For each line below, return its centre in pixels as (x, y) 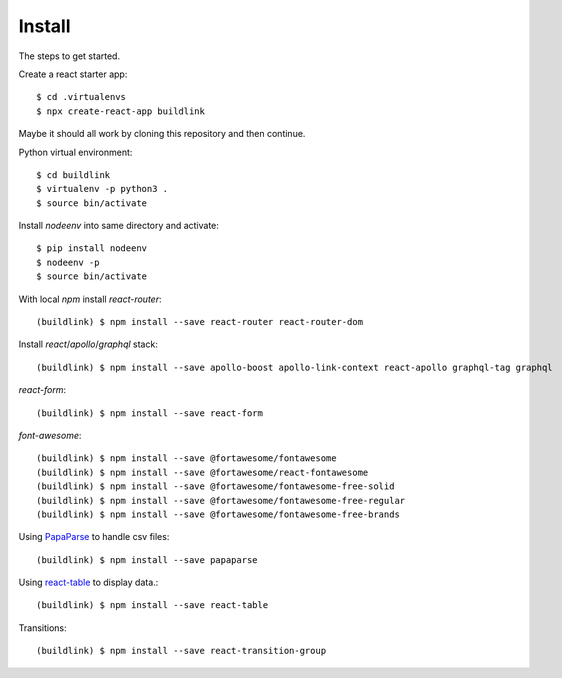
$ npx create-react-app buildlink (120, 111)
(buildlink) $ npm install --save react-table (152, 605)
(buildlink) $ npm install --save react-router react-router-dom (200, 322)
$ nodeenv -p (68, 262)
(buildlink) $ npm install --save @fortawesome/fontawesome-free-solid (215, 486)
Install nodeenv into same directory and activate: (119, 226)
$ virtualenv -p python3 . (102, 189)
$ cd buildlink (73, 174)
